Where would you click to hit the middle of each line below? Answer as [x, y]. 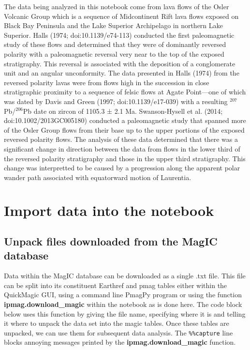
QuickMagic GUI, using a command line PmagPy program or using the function [123, 295]
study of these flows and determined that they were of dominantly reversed [115, 44]
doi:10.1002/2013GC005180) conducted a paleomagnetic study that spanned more [125, 120]
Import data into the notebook [109, 210]
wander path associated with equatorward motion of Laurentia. [98, 177]
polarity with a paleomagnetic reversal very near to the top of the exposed [114, 53]
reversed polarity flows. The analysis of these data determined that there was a [121, 139]
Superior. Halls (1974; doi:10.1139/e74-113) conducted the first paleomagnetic [119, 35]
